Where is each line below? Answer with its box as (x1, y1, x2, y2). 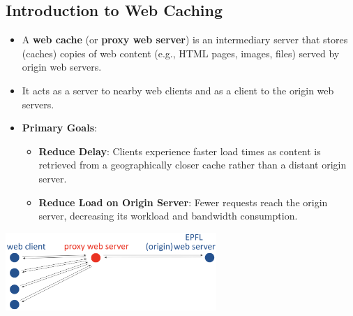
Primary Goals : (22, 120, 97, 135)
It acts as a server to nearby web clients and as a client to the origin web (22, 82, 334, 97)
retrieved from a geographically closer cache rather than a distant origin (38, 157, 347, 172)
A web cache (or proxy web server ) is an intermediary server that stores (22, 32, 348, 47)
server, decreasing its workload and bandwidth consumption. (38, 208, 298, 223)
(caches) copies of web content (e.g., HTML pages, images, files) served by (22, 45, 340, 60)
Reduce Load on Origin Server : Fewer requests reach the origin (38, 194, 328, 209)
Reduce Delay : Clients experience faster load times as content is (38, 143, 321, 158)
